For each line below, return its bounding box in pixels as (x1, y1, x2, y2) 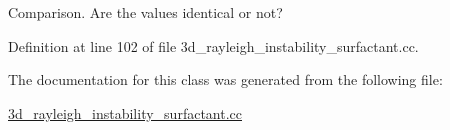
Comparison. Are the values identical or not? (8, 2, 283, 22)
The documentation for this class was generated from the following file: (8, 69, 443, 90)
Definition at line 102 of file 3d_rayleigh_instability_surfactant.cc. (8, 35, 419, 56)
